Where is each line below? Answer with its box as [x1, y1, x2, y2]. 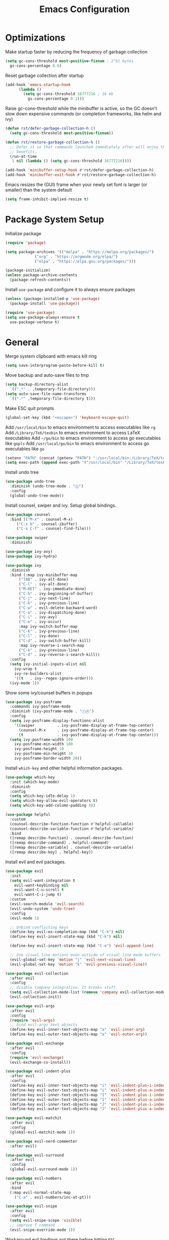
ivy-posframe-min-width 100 [14, 742, 73, 747]
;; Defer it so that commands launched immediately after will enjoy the [10, 144, 167, 150]
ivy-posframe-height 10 [14, 746, 64, 751]
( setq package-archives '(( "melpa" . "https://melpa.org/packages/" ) [5, 249, 154, 254]
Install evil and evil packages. [5, 859, 66, 865]
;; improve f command [10, 1222, 55, 1227]
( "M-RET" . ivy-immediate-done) [18, 587, 87, 592]
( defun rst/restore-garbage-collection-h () [5, 140, 100, 145]
